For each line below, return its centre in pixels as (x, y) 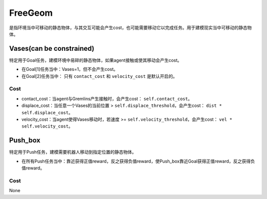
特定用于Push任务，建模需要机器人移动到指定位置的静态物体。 (73, 152)
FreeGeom (31, 13)
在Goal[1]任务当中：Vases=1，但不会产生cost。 (70, 69)
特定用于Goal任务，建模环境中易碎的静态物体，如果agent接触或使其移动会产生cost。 (96, 60)
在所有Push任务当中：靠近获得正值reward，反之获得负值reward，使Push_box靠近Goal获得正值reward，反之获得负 (138, 161)
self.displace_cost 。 (47, 112)
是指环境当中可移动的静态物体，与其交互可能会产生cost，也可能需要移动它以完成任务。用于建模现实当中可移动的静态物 (131, 28)
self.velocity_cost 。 (47, 126)
